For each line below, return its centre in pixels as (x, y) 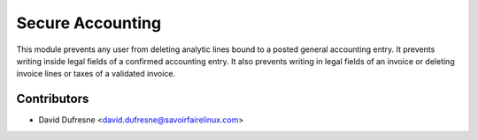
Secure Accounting (89, 23)
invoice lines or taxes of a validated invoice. (96, 74)
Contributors (53, 99)
